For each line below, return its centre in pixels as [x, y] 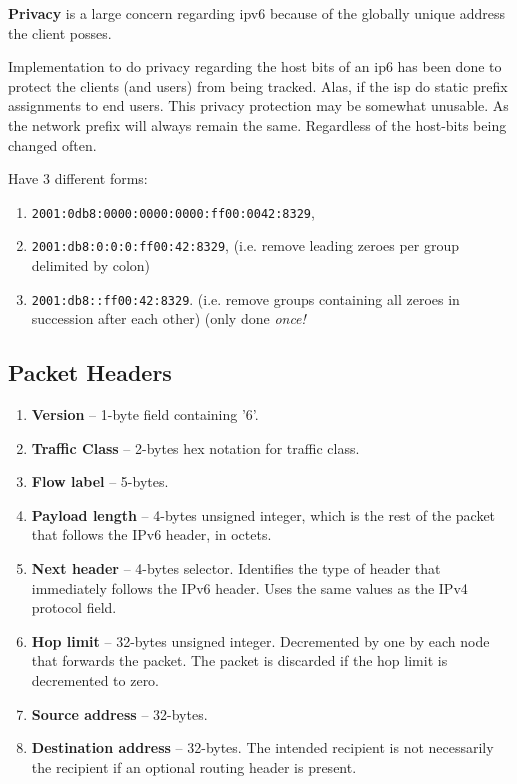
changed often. [52, 144]
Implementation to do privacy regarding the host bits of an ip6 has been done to [255, 66]
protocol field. [74, 607]
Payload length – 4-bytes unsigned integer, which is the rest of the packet [263, 514]
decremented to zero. [95, 680]
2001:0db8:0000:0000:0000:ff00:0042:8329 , [173, 211]
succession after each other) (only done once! [168, 318]
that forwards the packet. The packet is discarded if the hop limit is [239, 660]
